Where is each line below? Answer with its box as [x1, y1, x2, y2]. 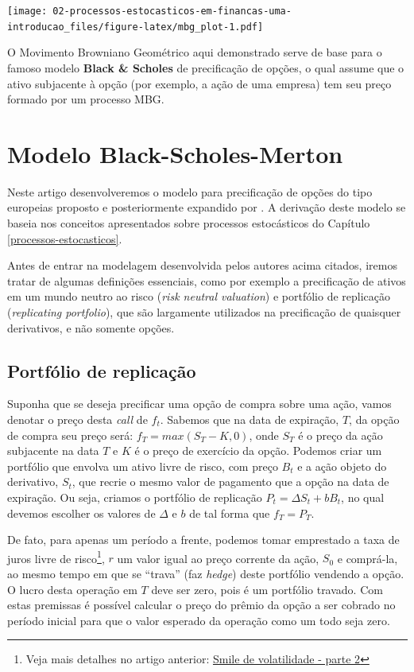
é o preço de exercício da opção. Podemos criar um [134, 442, 382, 459]
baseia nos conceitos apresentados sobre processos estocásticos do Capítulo [7, 215, 370, 231]
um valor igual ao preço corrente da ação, [117, 550, 319, 566]
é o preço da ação [298, 426, 383, 443]
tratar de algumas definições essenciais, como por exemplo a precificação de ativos [7, 272, 406, 289]
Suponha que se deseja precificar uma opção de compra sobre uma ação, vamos [7, 395, 392, 412]
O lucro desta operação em [7, 581, 137, 597]
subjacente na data [7, 442, 99, 459]
